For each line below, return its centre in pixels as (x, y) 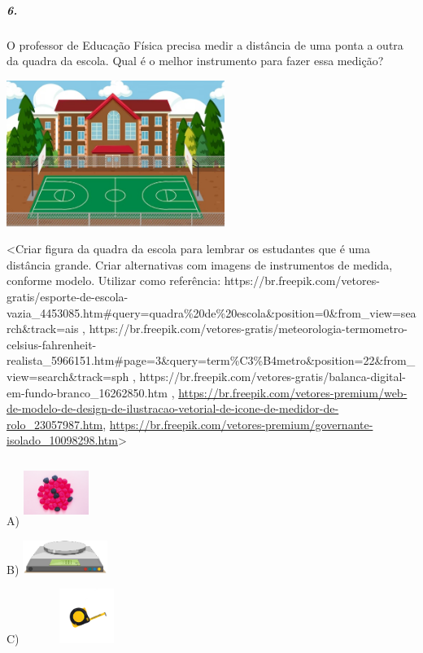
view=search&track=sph (68, 376)
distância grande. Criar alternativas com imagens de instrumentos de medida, (200, 264)
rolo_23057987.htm (55, 424)
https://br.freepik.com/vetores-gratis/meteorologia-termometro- (248, 329)
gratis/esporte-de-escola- (68, 296)
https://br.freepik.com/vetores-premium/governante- (241, 424)
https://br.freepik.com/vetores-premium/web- (293, 392)
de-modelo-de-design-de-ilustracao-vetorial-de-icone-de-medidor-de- (173, 408)
